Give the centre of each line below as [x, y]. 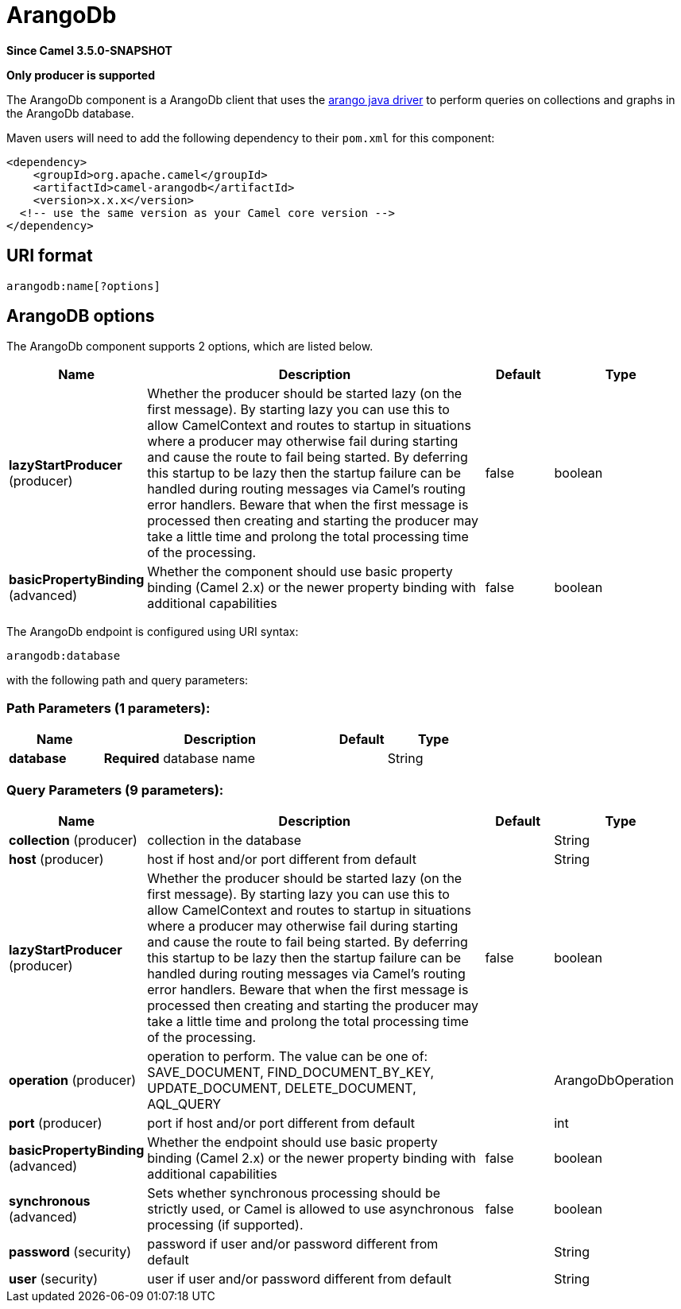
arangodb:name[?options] [83, 286]
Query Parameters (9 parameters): [115, 790]
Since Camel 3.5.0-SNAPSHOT [89, 50]
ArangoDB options [81, 316]
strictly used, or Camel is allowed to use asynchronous [311, 1208]
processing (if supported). [225, 1224]
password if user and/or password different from [293, 1243]
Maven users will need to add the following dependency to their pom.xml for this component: [251, 137]
